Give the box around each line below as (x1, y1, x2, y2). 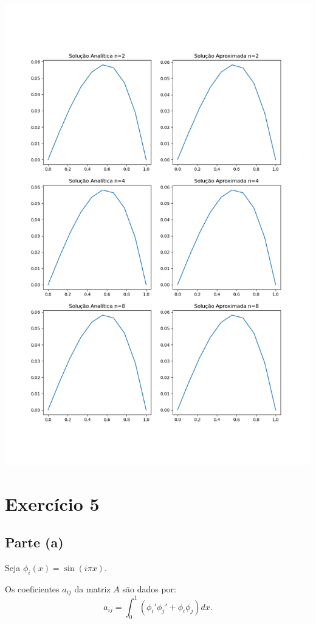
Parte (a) (5, 533, 64, 552)
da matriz (74, 582, 111, 595)
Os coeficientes (5, 582, 60, 595)
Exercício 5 (5, 491, 100, 516)
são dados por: (122, 582, 176, 595)
